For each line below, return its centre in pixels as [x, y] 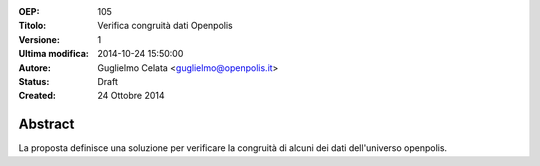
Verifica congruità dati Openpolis [165, 26]
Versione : [39, 39]
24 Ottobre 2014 [131, 96]
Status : [34, 81]
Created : [37, 96]
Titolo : [32, 26]
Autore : [35, 67]
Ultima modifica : [54, 54]
